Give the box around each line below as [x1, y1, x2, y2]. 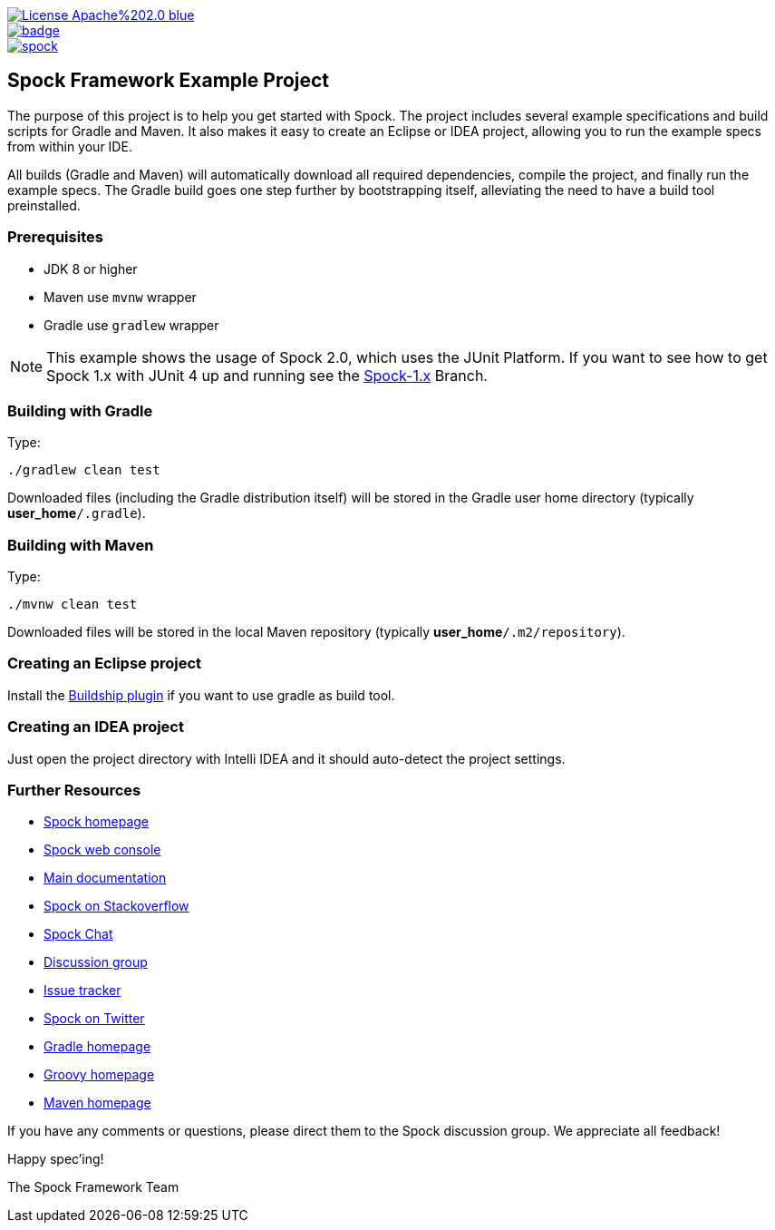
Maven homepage [44, 1095, 151, 1111]
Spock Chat [44, 926, 113, 942]
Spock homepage [44, 814, 149, 830]
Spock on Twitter [44, 1010, 145, 1027]
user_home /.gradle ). [7, 505, 146, 522]
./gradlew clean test [7, 463, 160, 478]
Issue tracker [44, 982, 121, 999]
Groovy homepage [44, 1067, 155, 1083]
